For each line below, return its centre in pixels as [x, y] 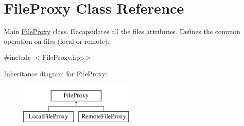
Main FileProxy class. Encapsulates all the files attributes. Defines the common [122, 31]
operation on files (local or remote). [57, 41]
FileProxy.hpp [63, 57]
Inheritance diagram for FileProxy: [56, 73]
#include [17, 57]
